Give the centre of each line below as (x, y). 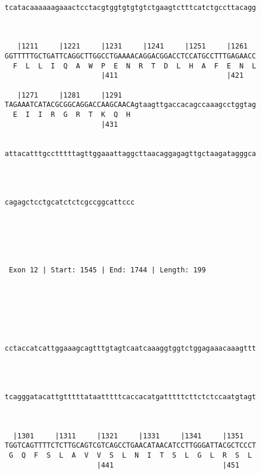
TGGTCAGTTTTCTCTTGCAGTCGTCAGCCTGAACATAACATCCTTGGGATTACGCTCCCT (130, 446)
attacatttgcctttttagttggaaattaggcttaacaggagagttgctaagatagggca (130, 153)
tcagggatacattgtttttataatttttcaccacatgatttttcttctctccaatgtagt (130, 397)
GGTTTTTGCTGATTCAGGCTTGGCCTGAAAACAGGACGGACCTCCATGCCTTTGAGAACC (130, 56)
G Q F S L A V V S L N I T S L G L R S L (130, 455)
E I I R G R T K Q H (72, 114)
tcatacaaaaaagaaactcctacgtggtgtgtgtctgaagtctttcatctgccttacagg (130, 7)
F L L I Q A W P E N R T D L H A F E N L (135, 66)
